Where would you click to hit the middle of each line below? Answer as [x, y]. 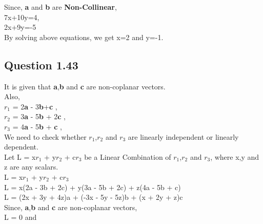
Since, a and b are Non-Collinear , [60, 7]
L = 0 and [21, 217]
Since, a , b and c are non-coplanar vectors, [71, 207]
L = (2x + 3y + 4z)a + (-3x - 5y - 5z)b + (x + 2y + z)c [94, 197]
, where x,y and [235, 156]
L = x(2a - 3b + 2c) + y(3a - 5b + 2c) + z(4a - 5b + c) [93, 187]
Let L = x [20, 156]
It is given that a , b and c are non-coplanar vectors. [85, 86]
